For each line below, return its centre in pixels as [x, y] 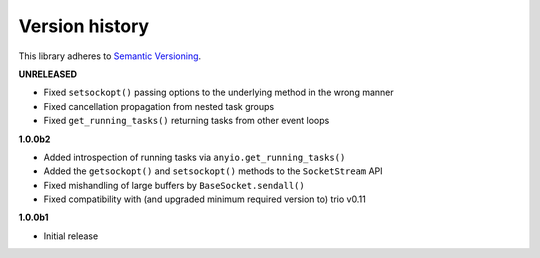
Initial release [71, 236]
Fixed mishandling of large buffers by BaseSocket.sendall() [174, 185]
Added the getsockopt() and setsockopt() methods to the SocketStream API [213, 171]
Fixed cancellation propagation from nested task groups [159, 106]
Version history [84, 26]
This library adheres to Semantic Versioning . [110, 56]
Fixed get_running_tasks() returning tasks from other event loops [186, 121]
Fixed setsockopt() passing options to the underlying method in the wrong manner [218, 92]
